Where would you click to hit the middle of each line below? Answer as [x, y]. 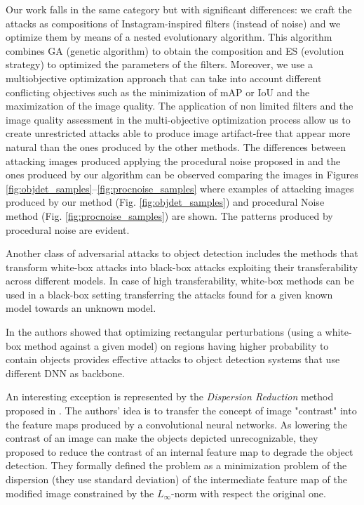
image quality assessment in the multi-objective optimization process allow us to [178, 119]
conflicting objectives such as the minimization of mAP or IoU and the [158, 92]
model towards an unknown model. [81, 308]
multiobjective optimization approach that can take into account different [164, 78]
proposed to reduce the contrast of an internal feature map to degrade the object [180, 451]
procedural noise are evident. [68, 229]
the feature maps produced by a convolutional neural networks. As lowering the [176, 424]
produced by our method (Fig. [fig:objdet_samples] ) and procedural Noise [165, 202]
